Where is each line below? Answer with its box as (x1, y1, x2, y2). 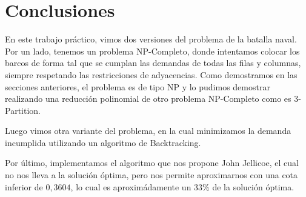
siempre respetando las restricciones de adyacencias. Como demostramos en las (5, 68, 298, 81)
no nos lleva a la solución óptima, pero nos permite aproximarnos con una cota (5, 169, 298, 181)
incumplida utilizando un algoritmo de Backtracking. (5, 136, 201, 149)
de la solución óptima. (212, 180, 294, 193)
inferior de (5, 180, 43, 193)
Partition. (5, 104, 41, 116)
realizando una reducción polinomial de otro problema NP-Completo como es (5, 92, 291, 105)
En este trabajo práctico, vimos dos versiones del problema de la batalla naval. (5, 33, 297, 45)
